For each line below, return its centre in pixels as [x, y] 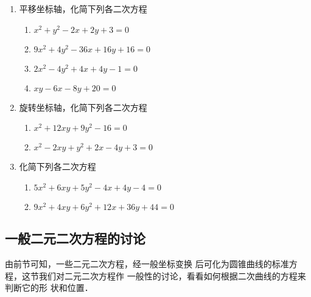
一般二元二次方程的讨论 [75, 238]
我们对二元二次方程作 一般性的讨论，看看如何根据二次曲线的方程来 [172, 275]
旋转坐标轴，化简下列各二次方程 [83, 107]
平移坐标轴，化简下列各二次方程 [83, 9]
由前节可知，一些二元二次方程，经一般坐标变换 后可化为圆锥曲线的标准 [147, 263]
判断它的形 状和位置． [49, 288]
